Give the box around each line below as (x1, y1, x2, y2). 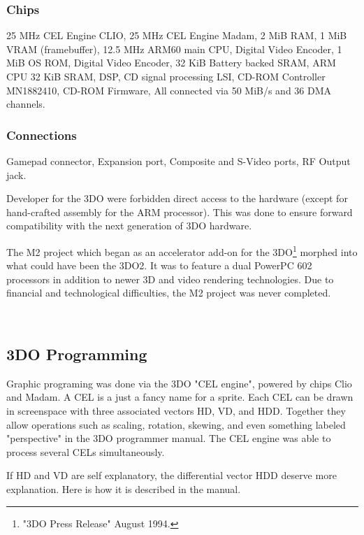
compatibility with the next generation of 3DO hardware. (6, 218, 252, 233)
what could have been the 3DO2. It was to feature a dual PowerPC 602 (6, 258, 312, 273)
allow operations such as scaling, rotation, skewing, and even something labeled (6, 417, 346, 431)
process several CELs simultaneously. (6, 444, 165, 459)
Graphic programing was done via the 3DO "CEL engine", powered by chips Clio (6, 376, 352, 390)
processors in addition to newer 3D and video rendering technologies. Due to (6, 271, 334, 286)
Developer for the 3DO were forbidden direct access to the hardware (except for (6, 191, 348, 206)
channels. (6, 97, 45, 111)
